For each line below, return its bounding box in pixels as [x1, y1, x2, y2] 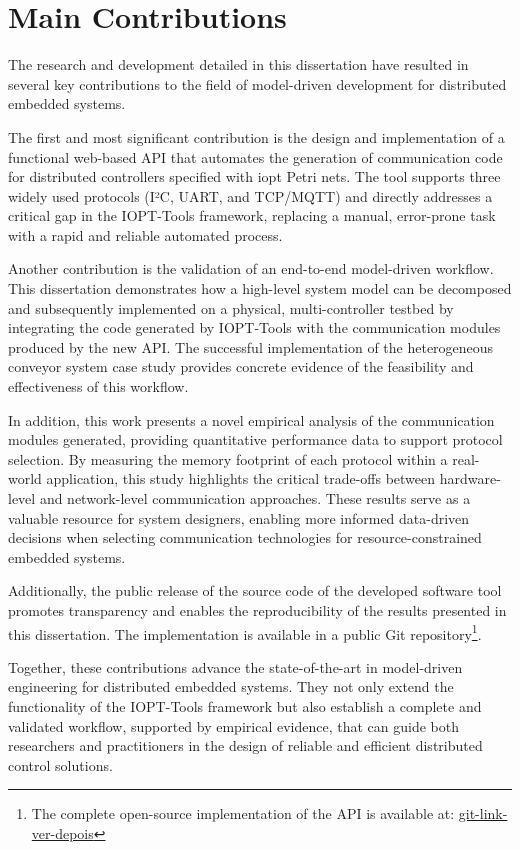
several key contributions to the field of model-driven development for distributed [8, 73, 507, 94]
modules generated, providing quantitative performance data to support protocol [8, 429, 503, 450]
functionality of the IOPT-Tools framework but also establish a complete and [8, 696, 482, 716]
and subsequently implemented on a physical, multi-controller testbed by [8, 297, 454, 318]
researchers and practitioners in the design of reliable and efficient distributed [8, 735, 483, 756]
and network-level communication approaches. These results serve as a [39, 488, 471, 508]
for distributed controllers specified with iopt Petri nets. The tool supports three [8, 166, 501, 187]
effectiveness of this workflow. [8, 376, 189, 397]
